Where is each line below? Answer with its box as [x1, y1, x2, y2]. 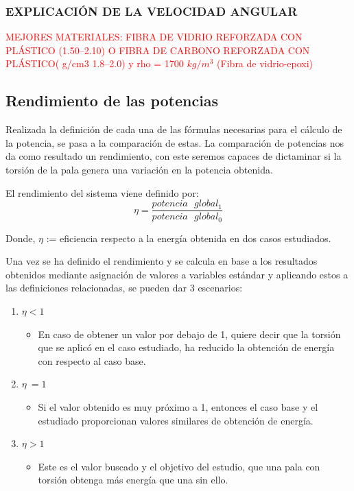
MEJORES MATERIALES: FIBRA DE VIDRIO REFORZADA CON [5, 29, 303, 44]
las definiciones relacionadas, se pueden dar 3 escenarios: [5, 280, 243, 295]
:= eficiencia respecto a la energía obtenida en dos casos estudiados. [46, 230, 331, 245]
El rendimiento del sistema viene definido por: [5, 185, 199, 200]
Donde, [5, 230, 36, 245]
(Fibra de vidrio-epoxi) [217, 56, 314, 71]
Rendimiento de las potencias [5, 90, 219, 111]
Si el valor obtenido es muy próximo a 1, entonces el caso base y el [38, 400, 318, 414]
